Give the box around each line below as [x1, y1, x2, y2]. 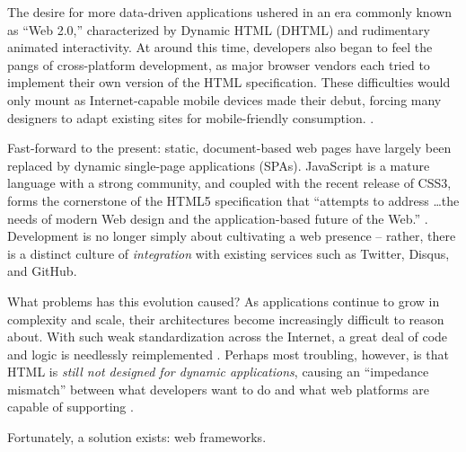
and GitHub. [7, 261, 77, 280]
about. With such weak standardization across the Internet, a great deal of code [7, 327, 448, 346]
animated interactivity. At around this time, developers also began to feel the [7, 38, 433, 57]
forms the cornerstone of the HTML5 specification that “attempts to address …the [7, 191, 460, 209]
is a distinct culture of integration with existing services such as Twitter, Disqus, [7, 244, 450, 262]
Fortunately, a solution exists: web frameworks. [7, 428, 267, 447]
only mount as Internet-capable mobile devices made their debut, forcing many [7, 90, 442, 109]
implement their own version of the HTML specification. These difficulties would [7, 73, 451, 92]
